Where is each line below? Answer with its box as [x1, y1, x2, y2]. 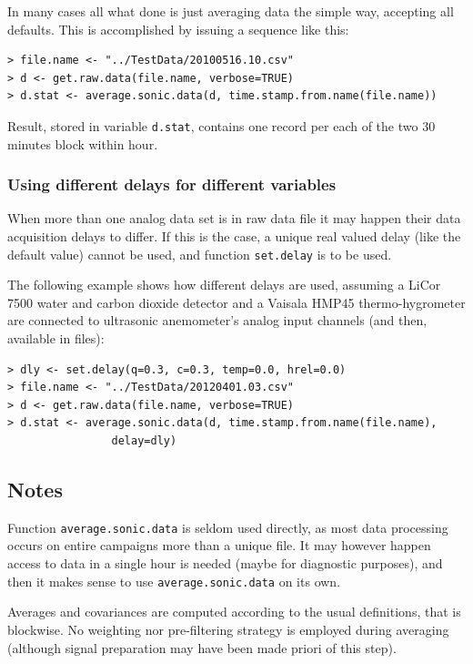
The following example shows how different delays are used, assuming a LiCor [7, 275, 441, 294]
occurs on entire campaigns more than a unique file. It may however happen [7, 536, 431, 555]
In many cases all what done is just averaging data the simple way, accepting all [7, 2, 454, 20]
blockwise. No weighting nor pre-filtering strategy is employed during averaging [7, 619, 449, 638]
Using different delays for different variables [7, 173, 337, 196]
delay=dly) [111, 434, 177, 448]
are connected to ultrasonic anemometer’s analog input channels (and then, [7, 311, 428, 330]
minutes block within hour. [7, 134, 158, 153]
